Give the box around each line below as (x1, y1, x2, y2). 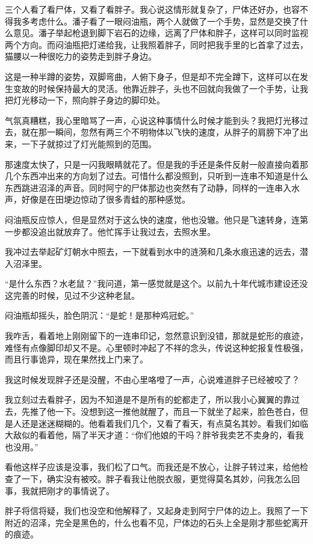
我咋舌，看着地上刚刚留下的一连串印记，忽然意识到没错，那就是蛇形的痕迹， (5, 329, 308, 342)
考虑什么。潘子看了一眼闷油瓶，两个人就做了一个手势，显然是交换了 (29, 14, 300, 27)
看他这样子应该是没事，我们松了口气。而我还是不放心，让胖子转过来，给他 (5, 460, 300, 473)
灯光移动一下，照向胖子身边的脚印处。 (13, 94, 165, 106)
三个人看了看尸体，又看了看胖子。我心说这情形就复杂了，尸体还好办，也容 (5, 3, 300, 15)
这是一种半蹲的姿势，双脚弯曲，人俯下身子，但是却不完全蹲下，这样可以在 (5, 70, 300, 82)
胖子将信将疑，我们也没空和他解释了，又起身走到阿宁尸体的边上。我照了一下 (5, 504, 308, 517)
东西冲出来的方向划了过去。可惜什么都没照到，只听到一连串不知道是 (21, 170, 291, 182)
